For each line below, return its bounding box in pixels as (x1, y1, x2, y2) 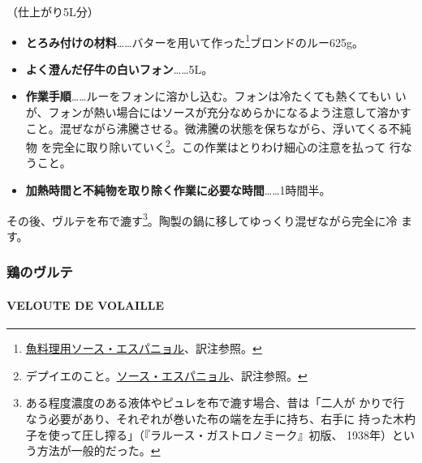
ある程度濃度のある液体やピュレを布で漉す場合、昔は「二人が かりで (25, 394, 394, 411)
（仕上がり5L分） (6, 3, 99, 19)
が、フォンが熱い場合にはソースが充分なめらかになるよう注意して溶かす (25, 104, 411, 121)
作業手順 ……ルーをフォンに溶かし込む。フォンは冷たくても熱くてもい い (25, 88, 407, 105)
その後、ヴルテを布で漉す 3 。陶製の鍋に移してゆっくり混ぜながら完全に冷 (6, 209, 398, 229)
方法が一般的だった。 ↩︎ (37, 442, 161, 459)
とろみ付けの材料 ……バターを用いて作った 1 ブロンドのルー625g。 (25, 31, 364, 50)
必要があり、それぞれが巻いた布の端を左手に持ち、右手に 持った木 (48, 409, 404, 427)
